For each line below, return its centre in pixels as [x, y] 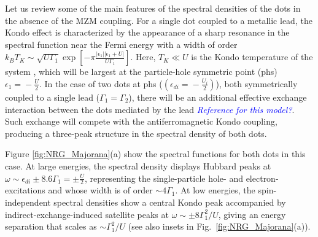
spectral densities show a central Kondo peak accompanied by [170, 202]
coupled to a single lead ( [52, 97]
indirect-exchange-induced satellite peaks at [87, 214]
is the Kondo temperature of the [252, 57]
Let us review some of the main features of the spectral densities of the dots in [153, 8]
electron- [262, 178]
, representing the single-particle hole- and [164, 178]
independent [28, 202]
